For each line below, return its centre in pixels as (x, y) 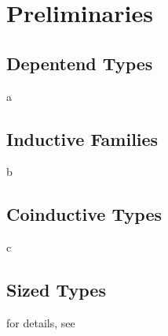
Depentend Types (80, 63)
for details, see (41, 322)
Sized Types (56, 290)
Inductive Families (82, 138)
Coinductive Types (84, 214)
